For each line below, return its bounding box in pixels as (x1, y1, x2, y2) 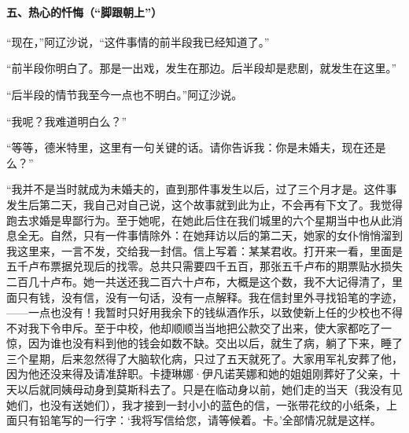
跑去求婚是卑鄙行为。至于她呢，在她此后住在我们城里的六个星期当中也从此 (6, 211, 392, 228)
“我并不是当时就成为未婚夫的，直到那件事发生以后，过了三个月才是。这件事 (6, 181, 397, 197)
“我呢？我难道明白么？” (6, 112, 127, 129)
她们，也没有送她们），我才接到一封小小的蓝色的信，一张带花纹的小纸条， (6, 396, 386, 413)
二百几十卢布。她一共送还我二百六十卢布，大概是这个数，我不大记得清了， (6, 273, 392, 289)
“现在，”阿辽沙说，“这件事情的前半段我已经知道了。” (6, 33, 270, 50)
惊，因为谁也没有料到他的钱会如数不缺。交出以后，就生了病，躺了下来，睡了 (6, 335, 403, 351)
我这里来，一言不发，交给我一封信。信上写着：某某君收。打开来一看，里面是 (6, 242, 403, 259)
